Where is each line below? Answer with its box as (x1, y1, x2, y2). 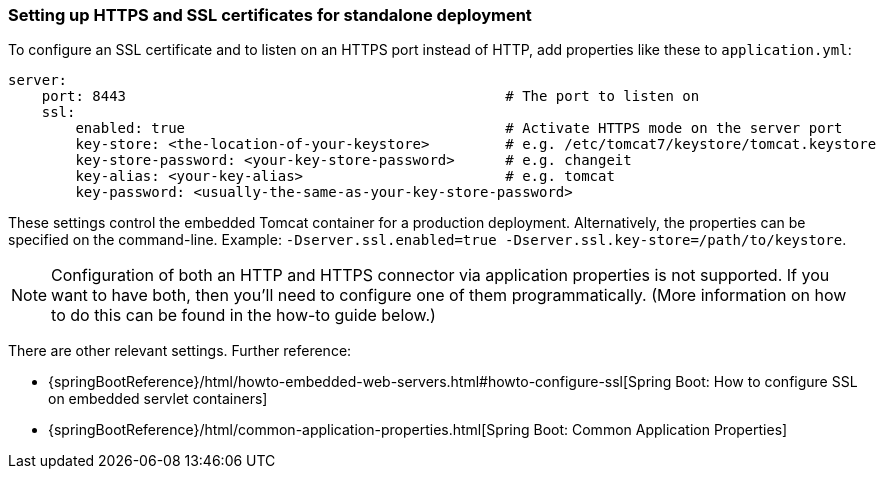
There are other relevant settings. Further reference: (8, 342, 352, 360)
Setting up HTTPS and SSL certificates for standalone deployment (8, 5, 532, 25)
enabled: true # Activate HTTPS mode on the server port (75, 120, 843, 137)
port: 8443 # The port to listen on (41, 88, 700, 105)
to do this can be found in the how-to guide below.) (51, 305, 436, 326)
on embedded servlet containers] (48, 390, 268, 408)
